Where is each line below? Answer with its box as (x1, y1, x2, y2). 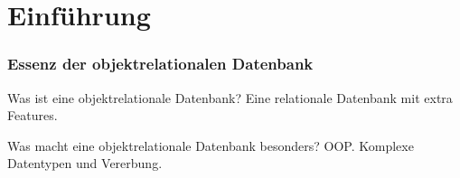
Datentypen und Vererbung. (7, 154, 163, 173)
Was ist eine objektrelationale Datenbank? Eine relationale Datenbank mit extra (7, 88, 453, 107)
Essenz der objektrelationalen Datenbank (7, 52, 314, 75)
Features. (7, 106, 58, 125)
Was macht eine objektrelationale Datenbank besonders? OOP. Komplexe (7, 136, 414, 155)
